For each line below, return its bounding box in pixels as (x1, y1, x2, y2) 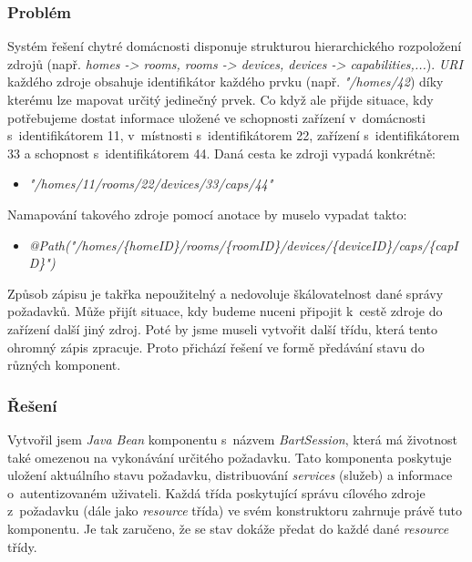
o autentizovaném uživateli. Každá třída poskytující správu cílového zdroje (7, 483, 426, 502)
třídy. (7, 536, 37, 556)
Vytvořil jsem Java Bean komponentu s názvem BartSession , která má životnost (7, 429, 458, 448)
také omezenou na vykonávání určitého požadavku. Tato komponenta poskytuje (7, 447, 452, 466)
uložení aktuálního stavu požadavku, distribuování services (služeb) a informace (7, 465, 453, 485)
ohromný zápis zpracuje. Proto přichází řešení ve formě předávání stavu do (7, 337, 425, 356)
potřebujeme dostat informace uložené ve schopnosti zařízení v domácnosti (7, 107, 426, 127)
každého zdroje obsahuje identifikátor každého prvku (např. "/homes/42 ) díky (7, 72, 444, 91)
